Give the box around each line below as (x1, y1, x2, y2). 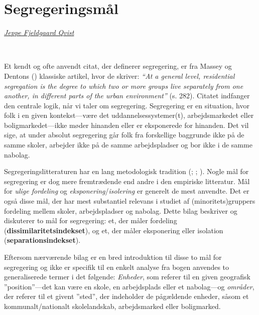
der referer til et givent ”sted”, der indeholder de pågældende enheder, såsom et (4, 291, 249, 301)
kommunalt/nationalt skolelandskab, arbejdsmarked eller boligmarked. (4, 300, 221, 311)
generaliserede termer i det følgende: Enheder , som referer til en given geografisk (4, 271, 250, 282)
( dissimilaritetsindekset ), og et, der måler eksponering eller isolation (4, 225, 223, 235)
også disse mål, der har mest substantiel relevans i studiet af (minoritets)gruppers (4, 196, 255, 206)
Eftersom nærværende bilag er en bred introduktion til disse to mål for (4, 252, 222, 262)
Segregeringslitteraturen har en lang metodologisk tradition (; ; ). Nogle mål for (4, 166, 249, 177)
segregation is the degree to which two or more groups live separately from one (4, 80, 243, 91)
